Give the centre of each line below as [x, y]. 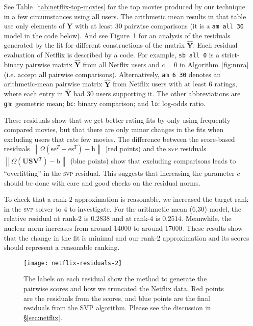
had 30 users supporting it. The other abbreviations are [157, 94]
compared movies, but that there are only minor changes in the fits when [114, 129]
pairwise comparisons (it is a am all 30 [184, 26]
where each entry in [34, 94]
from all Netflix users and [121, 65]
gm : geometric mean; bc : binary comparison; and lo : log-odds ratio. [105, 103]
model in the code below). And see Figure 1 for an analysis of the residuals [117, 35]
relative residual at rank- [41, 218]
